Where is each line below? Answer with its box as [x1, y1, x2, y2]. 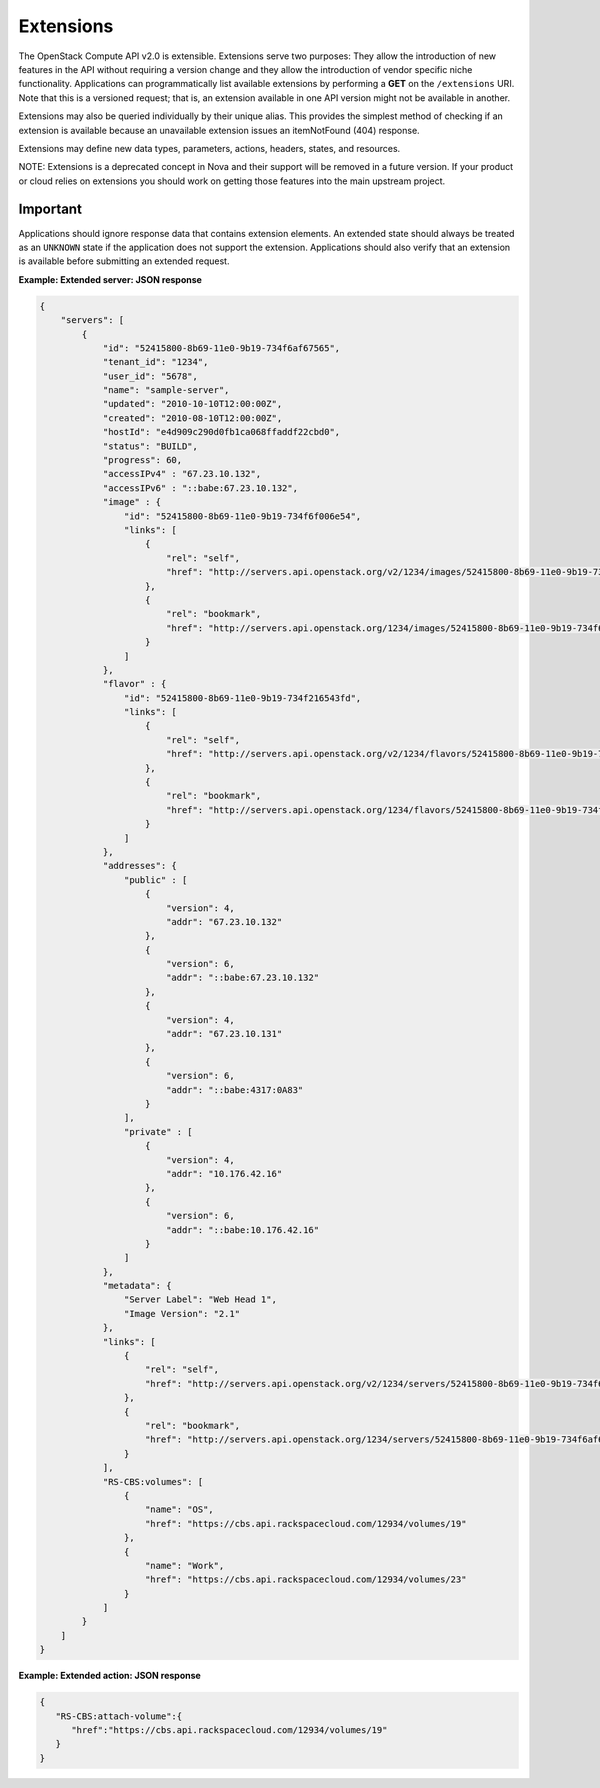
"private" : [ [123, 1126, 194, 1137]
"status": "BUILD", [102, 440, 199, 452]
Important [18, 201, 82, 218]
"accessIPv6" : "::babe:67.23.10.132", [102, 482, 299, 494]
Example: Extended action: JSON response [18, 1670, 202, 1682]
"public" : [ [123, 874, 188, 885]
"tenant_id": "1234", [102, 356, 209, 368]
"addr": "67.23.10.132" [165, 916, 283, 927]
